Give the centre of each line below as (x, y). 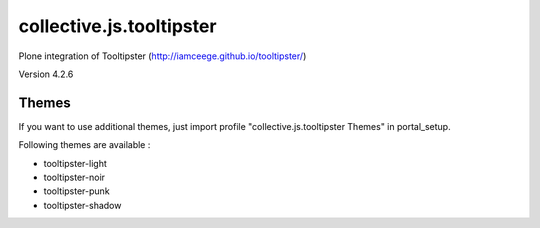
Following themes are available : (84, 145)
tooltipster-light (75, 163)
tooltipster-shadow (82, 205)
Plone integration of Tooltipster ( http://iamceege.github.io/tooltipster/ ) (162, 56)
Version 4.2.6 (46, 74)
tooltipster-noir (74, 177)
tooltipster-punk (76, 191)
